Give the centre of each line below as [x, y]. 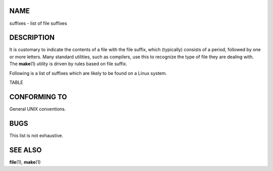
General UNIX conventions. [38, 109]
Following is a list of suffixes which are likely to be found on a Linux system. [88, 73]
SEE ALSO [26, 150]
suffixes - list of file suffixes [38, 23]
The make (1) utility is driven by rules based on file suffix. [68, 64]
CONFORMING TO [38, 97]
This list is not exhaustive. [36, 135]
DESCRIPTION [32, 38]
